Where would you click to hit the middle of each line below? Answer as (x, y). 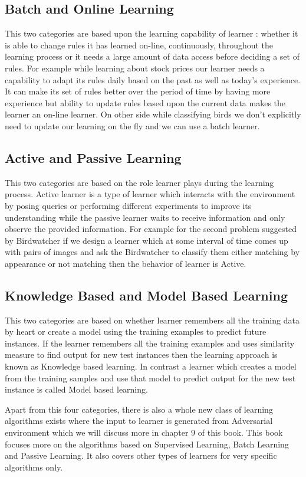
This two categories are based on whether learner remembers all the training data (152, 320)
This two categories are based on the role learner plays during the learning (139, 182)
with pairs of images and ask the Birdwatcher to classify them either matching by (152, 252)
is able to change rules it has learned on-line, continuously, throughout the (139, 45)
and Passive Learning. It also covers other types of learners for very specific (141, 455)
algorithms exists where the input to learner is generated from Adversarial (139, 421)
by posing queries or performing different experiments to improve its (128, 205)
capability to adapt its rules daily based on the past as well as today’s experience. (153, 79)
